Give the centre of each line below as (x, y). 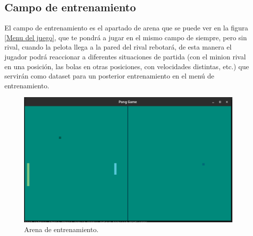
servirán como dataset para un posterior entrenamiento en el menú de (110, 76)
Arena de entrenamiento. (61, 229)
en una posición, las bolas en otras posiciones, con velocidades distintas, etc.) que (127, 66)
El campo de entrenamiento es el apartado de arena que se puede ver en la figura (126, 28)
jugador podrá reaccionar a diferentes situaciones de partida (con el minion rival (125, 56)
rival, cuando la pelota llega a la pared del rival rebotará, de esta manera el (118, 47)
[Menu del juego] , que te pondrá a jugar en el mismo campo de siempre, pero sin (126, 37)
